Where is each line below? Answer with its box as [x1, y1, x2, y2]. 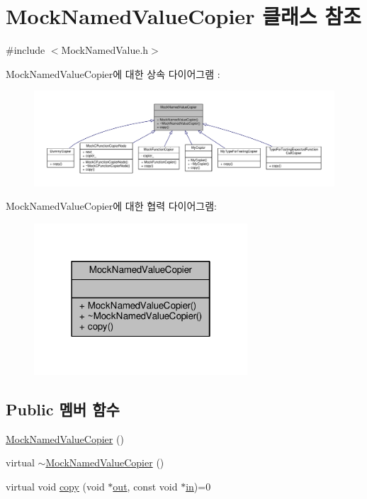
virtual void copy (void [6, 478, 105, 493]
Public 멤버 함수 [6, 398, 120, 420]
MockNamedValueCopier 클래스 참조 [6, 1, 361, 30]
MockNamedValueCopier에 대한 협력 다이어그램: [6, 198, 218, 213]
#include [6, 43, 45, 57]
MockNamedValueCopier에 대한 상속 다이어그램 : [6, 66, 220, 81]
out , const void [113, 478, 178, 493]
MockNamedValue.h [61, 43, 149, 57]
